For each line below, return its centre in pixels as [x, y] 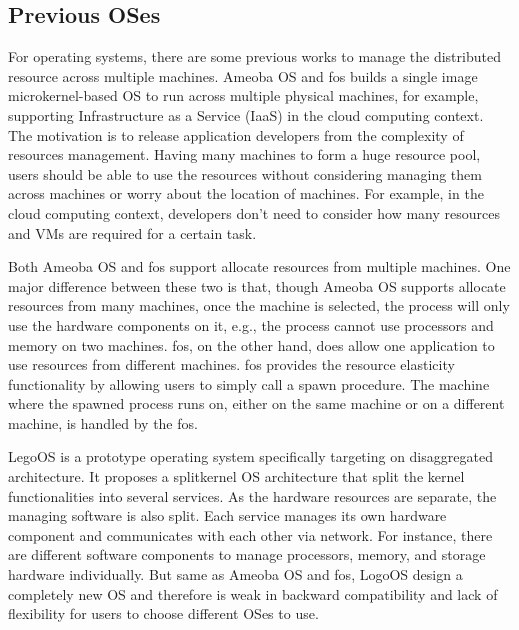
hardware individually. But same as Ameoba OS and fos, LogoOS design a [235, 574]
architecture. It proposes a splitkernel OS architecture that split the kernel [236, 476]
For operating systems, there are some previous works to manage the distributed [254, 56]
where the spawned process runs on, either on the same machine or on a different [256, 403]
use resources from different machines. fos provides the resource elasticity [231, 364]
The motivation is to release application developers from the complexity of [236, 134]
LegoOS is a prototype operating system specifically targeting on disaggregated [250, 456]
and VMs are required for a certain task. [132, 232]
